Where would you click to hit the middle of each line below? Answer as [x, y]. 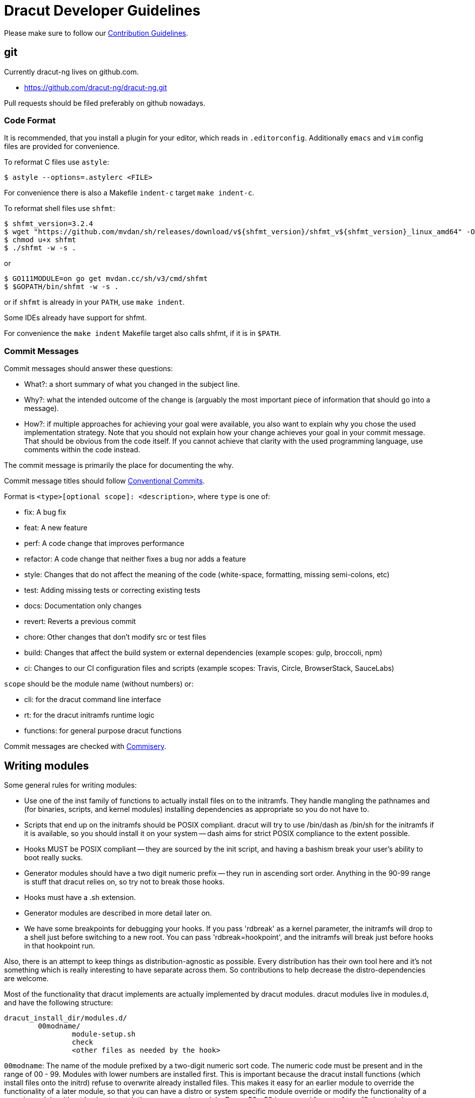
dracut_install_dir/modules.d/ [66, 1018]
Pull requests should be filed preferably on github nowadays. [105, 103]
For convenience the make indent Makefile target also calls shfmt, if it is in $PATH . [142, 333]
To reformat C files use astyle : [57, 162]
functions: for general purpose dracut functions [103, 731]
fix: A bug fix [45, 512]
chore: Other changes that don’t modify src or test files [115, 637]
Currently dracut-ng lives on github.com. [71, 72]
